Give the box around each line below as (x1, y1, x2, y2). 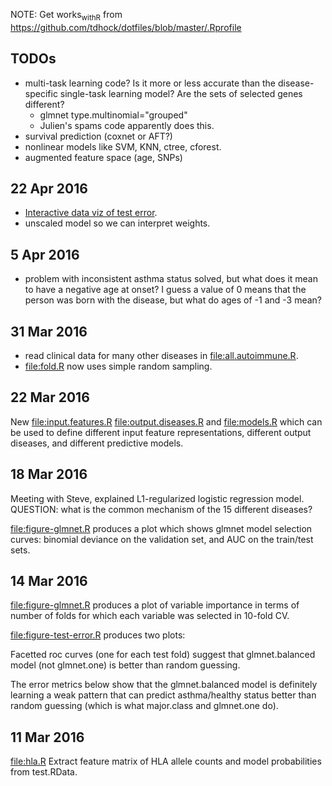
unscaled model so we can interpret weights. (24, 217, 211, 229)
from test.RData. (10, 766, 78, 778)
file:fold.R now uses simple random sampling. (24, 360, 213, 373)
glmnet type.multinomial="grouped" (39, 109, 188, 121)
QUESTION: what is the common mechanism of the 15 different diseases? (10, 503, 313, 515)
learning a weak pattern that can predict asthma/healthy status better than (10, 689, 317, 701)
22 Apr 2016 (10, 180, 88, 197)
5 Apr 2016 (10, 246, 80, 263)
